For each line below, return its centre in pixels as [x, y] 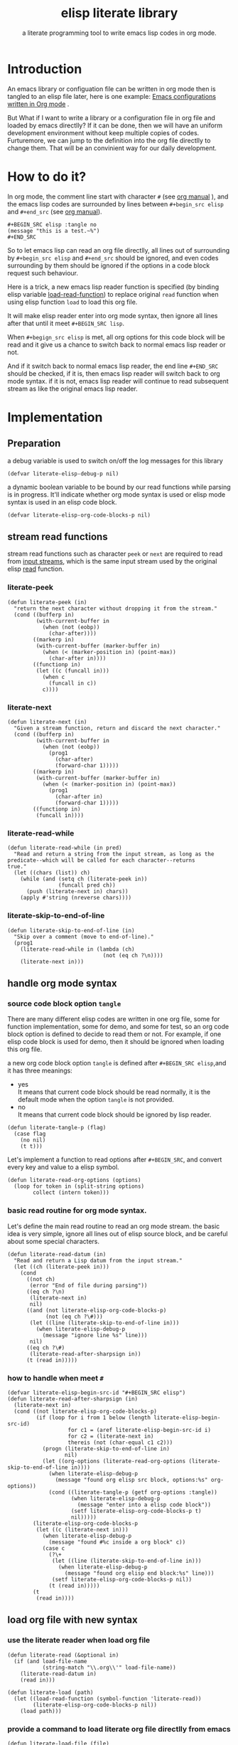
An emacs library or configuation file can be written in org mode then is [112, 89]
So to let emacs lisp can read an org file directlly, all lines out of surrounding [119, 250]
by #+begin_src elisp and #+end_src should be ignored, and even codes [113, 258]
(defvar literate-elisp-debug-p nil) [63, 474]
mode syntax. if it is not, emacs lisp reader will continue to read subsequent [118, 381]
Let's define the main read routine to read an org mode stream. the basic [114, 1226]
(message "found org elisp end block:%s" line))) [139, 1573]
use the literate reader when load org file [79, 1640]
